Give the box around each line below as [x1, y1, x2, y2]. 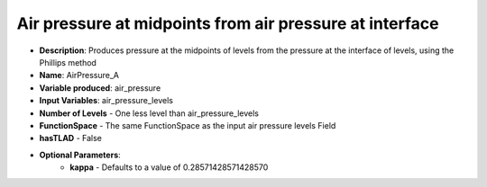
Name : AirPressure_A [39, 70, 119, 81]
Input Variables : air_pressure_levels [39, 95, 173, 106]
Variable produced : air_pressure [39, 82, 161, 93]
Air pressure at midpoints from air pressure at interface [16, 13, 439, 33]
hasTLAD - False [39, 133, 103, 144]
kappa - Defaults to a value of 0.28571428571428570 [69, 162, 269, 173]
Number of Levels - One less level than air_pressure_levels [39, 108, 259, 119]
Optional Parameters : [39, 149, 121, 160]
